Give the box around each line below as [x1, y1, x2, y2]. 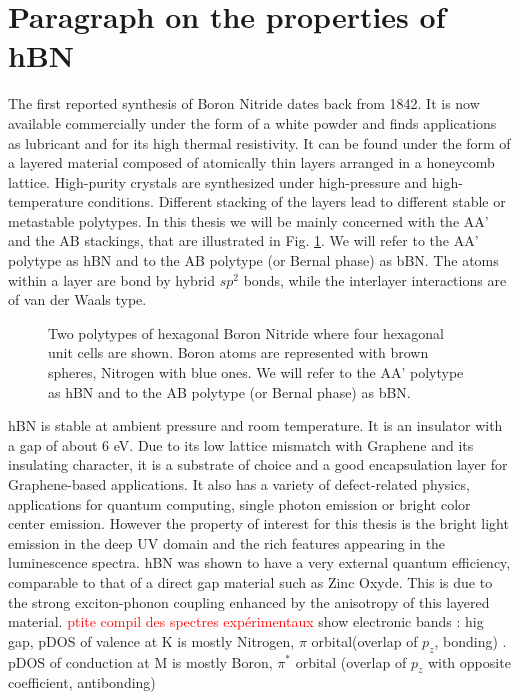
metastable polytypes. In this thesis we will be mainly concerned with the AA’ [8, 210, 489, 231]
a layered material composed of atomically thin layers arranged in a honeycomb [8, 152, 495, 173]
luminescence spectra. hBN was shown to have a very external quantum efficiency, [8, 552, 511, 573]
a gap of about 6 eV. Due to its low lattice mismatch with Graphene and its [8, 434, 474, 455]
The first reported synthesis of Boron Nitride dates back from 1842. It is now [8, 93, 480, 114]
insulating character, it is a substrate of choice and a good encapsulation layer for [8, 454, 508, 475]
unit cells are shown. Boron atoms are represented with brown [48, 342, 429, 363]
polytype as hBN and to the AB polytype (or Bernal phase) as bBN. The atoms [8, 250, 499, 271]
